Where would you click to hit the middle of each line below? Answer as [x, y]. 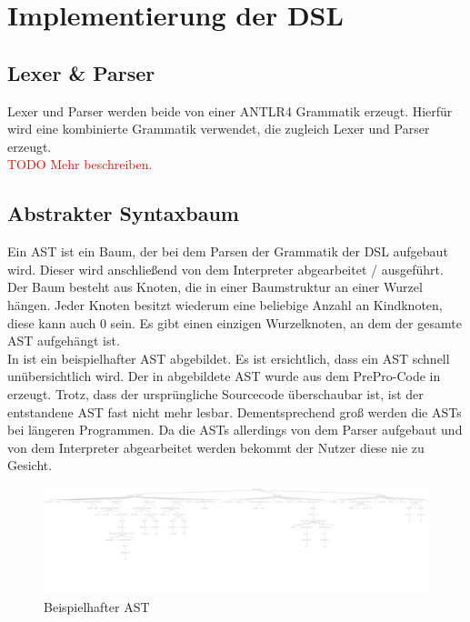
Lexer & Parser [81, 72]
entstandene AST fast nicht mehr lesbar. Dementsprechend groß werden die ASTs [235, 411]
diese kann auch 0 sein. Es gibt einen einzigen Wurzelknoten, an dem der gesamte [235, 322]
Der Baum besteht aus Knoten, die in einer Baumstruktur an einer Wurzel [215, 287]
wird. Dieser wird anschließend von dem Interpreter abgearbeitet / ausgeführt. [225, 269]
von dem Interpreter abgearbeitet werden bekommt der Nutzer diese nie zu [216, 447]
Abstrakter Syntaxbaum [123, 213]
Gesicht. [30, 465]
